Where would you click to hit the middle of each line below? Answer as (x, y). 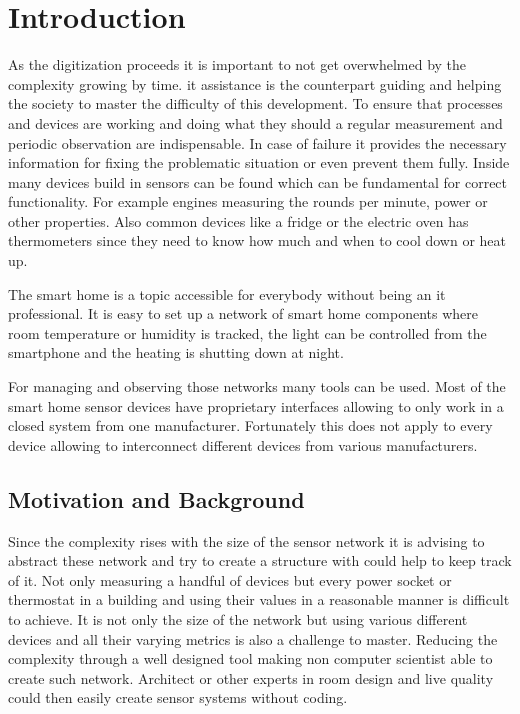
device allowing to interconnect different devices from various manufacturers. (243, 444)
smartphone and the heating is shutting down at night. (176, 352)
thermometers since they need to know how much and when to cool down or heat (257, 240)
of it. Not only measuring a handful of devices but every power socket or (230, 579)
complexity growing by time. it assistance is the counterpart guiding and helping (255, 83)
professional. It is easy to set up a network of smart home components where (243, 313)
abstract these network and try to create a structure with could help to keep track (260, 560)
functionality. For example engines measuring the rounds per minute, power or (248, 201)
